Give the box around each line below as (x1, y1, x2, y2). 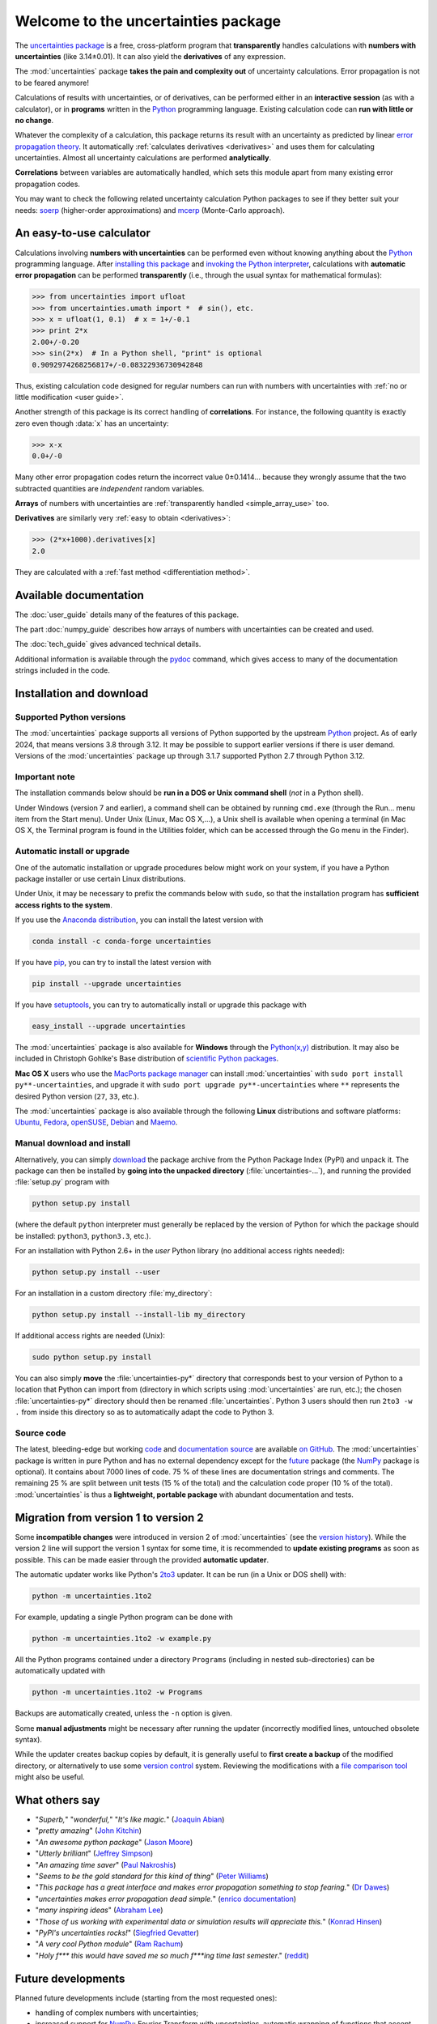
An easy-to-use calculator (15, 227, 151, 240)
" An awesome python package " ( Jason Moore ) (35, 1837, 193, 1847)
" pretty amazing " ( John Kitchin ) (35, 1826, 142, 1835)
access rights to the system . (15, 899, 112, 910)
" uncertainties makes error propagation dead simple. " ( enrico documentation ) (35, 1894, 297, 1903)
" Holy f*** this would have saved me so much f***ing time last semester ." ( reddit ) (35, 1950, 309, 1960)
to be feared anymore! (15, 78, 89, 87)
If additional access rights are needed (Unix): (15, 1330, 166, 1340)
